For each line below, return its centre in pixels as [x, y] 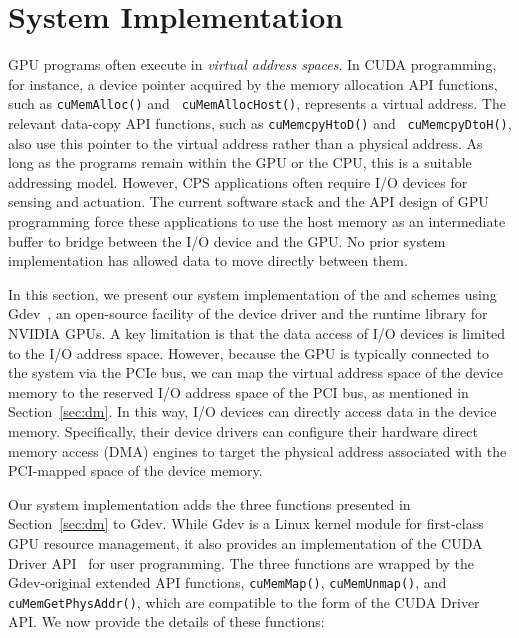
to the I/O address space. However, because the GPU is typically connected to [248, 352]
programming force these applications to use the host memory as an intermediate [257, 221]
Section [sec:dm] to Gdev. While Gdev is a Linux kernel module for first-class [246, 523]
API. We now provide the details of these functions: [166, 621]
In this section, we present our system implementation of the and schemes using [252, 293]
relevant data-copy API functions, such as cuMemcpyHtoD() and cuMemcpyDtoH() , [260, 122]
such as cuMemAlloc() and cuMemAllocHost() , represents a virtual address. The [257, 103]
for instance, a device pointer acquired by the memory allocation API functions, [253, 83]
